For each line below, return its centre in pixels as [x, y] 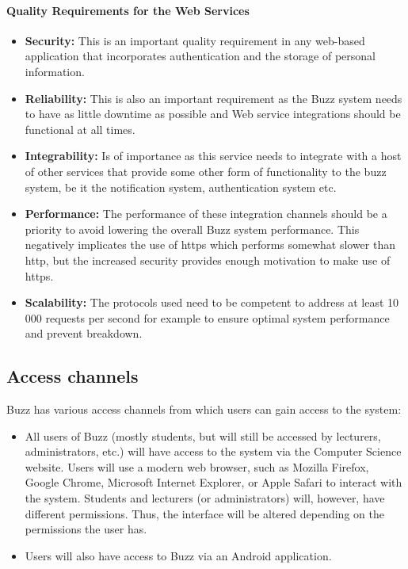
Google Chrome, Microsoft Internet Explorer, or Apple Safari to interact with [214, 482]
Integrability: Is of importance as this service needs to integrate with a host [213, 156]
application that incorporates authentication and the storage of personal [200, 56]
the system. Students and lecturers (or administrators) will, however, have [205, 498]
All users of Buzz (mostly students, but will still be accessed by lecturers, [203, 435]
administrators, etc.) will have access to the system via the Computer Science [213, 451]
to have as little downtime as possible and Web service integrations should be [213, 114]
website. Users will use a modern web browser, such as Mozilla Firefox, [197, 466]
